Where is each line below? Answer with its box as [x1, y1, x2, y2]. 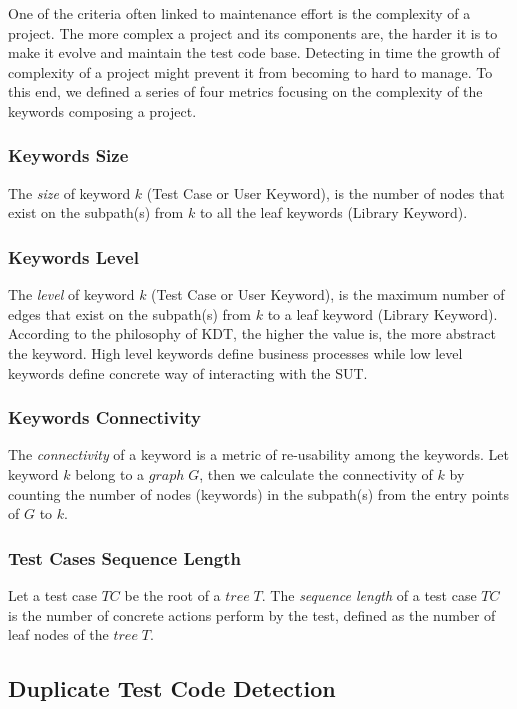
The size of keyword [8, 182, 131, 203]
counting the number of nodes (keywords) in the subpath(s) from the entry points [8, 483, 510, 504]
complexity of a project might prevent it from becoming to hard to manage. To [8, 61, 493, 82]
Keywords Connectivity [8, 405, 201, 430]
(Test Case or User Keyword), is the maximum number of [151, 284, 505, 305]
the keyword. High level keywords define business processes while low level [8, 342, 463, 363]
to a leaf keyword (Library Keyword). [267, 303, 498, 324]
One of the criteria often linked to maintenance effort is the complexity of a [8, 3, 471, 23]
